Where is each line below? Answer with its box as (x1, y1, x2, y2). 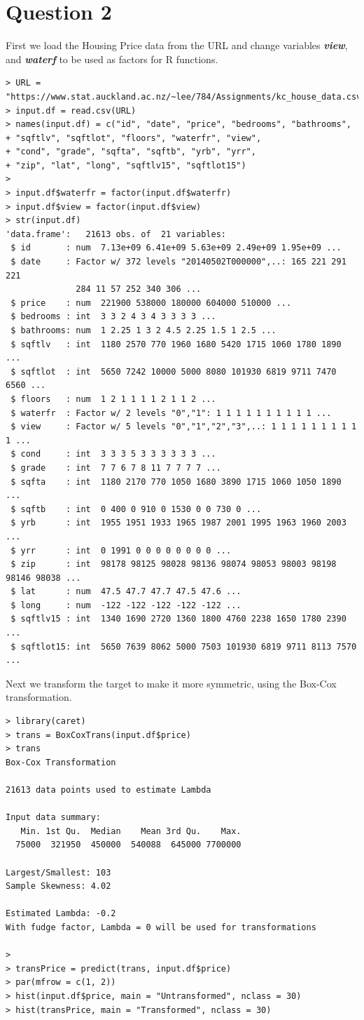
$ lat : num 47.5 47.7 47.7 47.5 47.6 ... (10, 586, 241, 597)
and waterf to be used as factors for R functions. (6, 51, 218, 66)
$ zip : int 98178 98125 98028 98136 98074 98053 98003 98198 (10, 559, 337, 570)
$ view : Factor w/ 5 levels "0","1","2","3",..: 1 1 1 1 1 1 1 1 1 (10, 422, 357, 432)
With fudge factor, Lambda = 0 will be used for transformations (6, 922, 316, 932)
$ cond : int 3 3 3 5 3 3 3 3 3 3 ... (10, 449, 216, 459)
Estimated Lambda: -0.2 (6, 908, 116, 919)
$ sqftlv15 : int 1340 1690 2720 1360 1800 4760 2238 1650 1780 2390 (10, 614, 346, 624)
